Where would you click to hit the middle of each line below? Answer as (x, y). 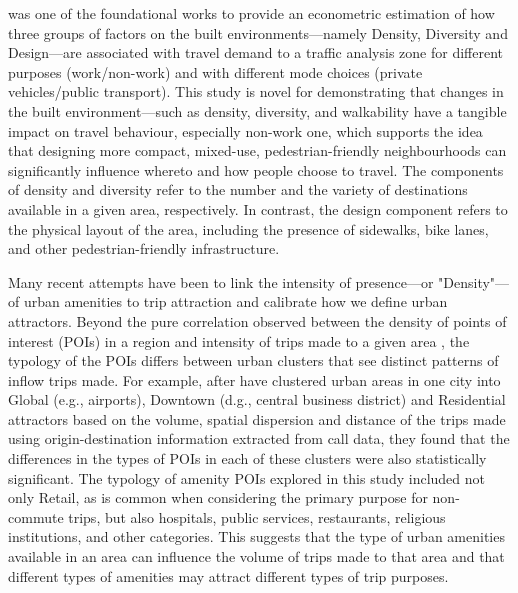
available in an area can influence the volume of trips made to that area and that (256, 556)
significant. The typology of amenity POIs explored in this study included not (246, 477)
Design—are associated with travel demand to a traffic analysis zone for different (256, 52)
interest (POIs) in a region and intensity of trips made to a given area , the (239, 340)
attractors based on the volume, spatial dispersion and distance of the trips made (257, 418)
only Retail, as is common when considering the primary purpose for (218, 497)
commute (36, 516)
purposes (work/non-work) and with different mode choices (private (215, 71)
